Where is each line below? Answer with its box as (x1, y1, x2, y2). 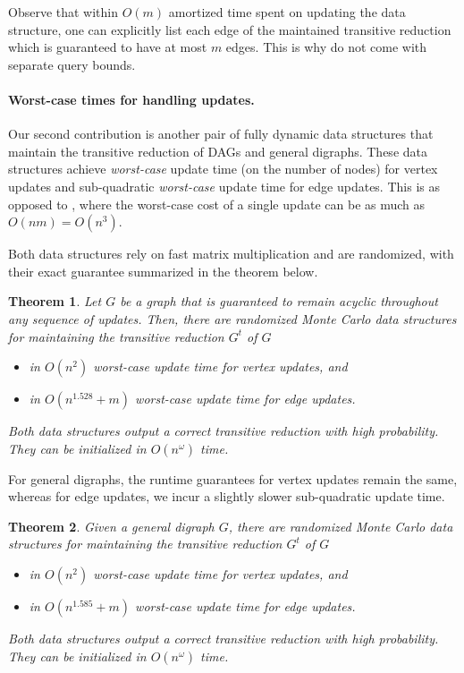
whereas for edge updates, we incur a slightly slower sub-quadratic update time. (8, 487, 445, 506)
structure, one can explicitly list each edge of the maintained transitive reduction (8, 20, 451, 38)
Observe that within (8, 3, 119, 21)
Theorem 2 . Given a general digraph (8, 516, 215, 535)
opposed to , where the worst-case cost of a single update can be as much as (8, 194, 426, 213)
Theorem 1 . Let (8, 292, 102, 311)
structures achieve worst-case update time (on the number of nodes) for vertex (8, 159, 438, 178)
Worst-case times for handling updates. (8, 89, 255, 108)
